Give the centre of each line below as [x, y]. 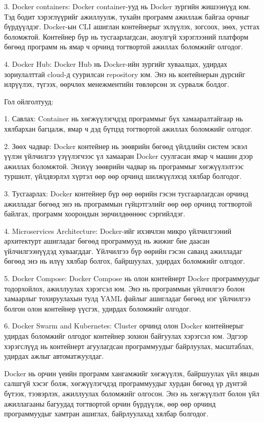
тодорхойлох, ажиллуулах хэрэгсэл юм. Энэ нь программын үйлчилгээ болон [125, 288]
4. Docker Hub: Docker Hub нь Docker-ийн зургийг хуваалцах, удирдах [116, 63]
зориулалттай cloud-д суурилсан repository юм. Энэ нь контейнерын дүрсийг [125, 74]
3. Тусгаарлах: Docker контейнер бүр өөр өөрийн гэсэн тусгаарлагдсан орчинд [126, 193]
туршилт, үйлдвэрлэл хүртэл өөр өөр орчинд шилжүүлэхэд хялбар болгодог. [123, 176]
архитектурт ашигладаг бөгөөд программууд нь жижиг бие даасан [107, 241]
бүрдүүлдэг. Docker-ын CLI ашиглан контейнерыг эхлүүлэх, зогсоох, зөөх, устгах [132, 26]
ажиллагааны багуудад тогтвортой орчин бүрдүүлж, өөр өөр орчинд [110, 403]
